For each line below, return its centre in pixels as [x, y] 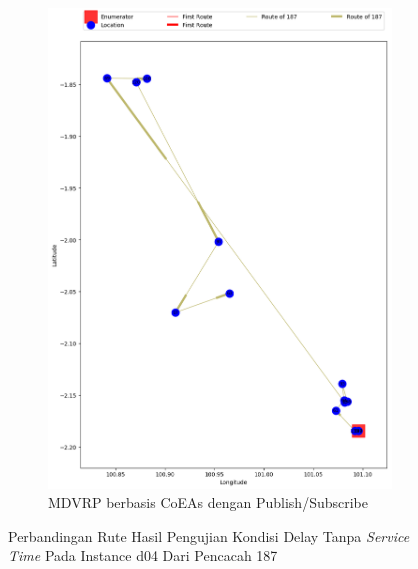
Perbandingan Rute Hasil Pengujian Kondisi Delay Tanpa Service [209, 535]
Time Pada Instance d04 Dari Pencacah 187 [143, 555]
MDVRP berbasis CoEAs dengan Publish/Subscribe [208, 502]
